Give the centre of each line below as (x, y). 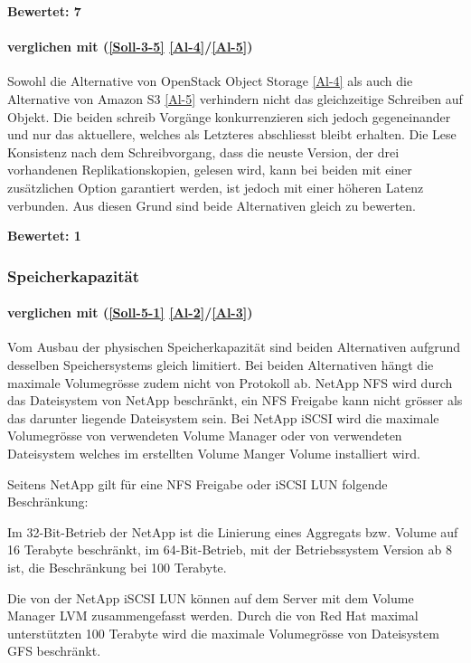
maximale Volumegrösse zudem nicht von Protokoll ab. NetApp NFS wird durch (230, 382)
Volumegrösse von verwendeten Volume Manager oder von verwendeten (205, 436)
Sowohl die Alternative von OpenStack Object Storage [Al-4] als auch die (210, 81)
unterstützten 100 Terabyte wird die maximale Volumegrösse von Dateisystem (223, 633)
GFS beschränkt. (54, 651)
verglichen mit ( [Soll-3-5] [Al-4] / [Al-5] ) (130, 47)
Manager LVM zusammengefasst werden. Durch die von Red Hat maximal (213, 616)
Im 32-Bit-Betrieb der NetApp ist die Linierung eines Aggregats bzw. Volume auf (233, 531)
